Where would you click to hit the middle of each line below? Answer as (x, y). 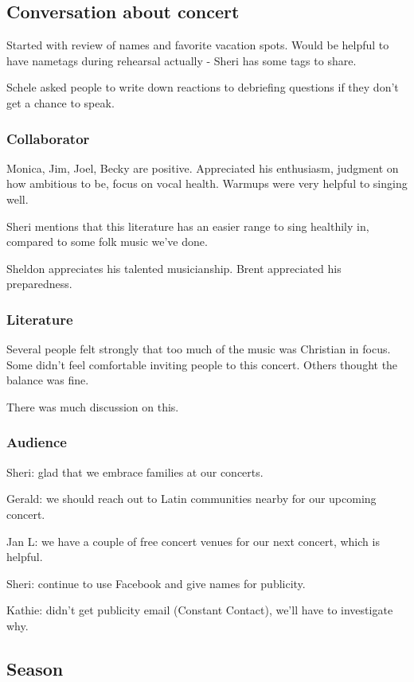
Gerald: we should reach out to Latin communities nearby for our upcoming (191, 499)
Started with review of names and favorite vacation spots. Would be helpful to (198, 45)
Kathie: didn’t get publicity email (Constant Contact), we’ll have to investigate (200, 610)
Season (35, 668)
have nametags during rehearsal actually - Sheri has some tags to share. (182, 60)
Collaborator (48, 138)
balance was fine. (48, 380)
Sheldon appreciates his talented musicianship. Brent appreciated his (174, 268)
